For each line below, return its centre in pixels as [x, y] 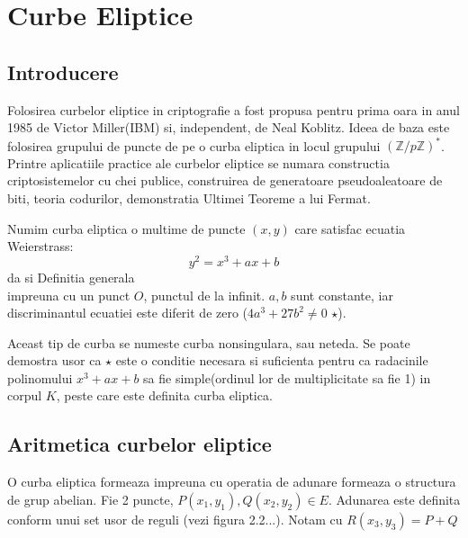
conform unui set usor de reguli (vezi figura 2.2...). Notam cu [175, 519]
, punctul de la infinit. [204, 295]
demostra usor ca [54, 360]
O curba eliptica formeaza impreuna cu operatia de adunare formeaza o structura [232, 482]
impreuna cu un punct [69, 295]
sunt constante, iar [342, 295]
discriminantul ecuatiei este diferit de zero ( [128, 313]
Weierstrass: [40, 246]
